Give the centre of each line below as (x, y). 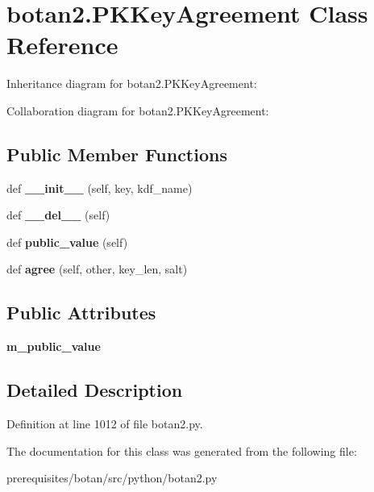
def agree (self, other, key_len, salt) (97, 269)
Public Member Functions (117, 154)
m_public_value (54, 346)
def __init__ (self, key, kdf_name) (100, 188)
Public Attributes (81, 313)
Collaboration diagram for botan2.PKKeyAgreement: (138, 110)
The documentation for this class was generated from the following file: (182, 450)
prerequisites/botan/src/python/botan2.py (112, 478)
